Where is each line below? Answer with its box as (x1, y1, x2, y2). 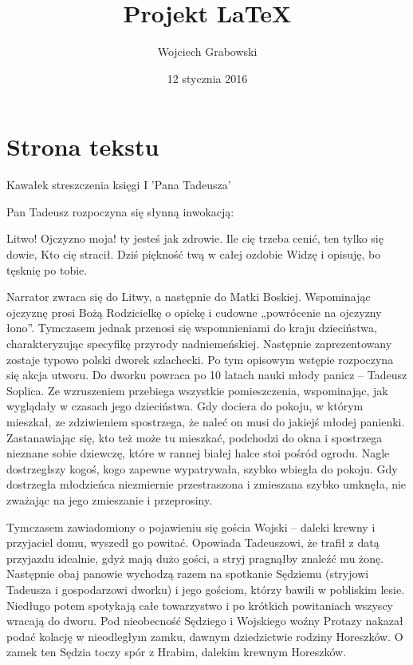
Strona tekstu (6, 130, 159, 163)
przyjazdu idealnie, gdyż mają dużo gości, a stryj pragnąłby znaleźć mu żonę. (6, 549, 384, 566)
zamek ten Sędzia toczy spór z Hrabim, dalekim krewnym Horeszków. (6, 643, 347, 660)
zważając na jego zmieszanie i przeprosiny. (6, 491, 213, 508)
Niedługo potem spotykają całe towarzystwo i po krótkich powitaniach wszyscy (6, 596, 393, 613)
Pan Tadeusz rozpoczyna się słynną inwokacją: (6, 203, 234, 220)
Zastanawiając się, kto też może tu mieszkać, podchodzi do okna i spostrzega (6, 429, 383, 445)
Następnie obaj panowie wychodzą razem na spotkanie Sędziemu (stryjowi (6, 565, 369, 582)
